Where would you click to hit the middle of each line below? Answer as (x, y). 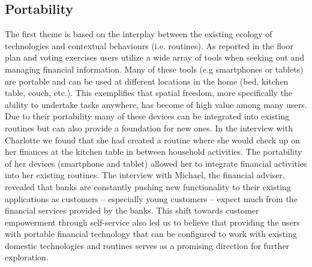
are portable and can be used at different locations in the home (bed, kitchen (147, 81)
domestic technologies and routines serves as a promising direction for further (147, 245)
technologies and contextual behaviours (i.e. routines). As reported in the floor (149, 45)
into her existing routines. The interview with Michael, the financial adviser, (145, 175)
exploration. (27, 257)
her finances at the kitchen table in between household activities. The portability (154, 151)
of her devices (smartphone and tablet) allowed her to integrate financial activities (156, 163)
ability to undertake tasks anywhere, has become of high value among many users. (156, 104)
